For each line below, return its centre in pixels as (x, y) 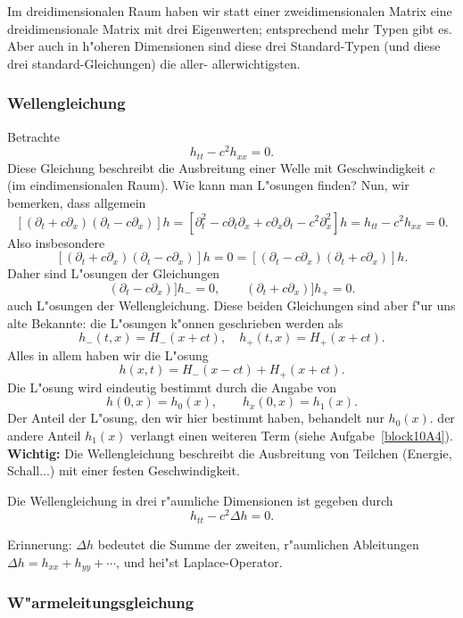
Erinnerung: (40, 544)
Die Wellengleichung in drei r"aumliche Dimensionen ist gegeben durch (200, 500)
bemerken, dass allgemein (77, 202)
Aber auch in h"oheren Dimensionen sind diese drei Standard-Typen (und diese (224, 46)
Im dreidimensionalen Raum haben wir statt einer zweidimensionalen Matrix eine (230, 11)
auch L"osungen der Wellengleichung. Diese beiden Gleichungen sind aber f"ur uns (231, 305)
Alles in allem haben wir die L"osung (108, 354)
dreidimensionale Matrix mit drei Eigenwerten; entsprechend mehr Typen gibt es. (230, 28)
